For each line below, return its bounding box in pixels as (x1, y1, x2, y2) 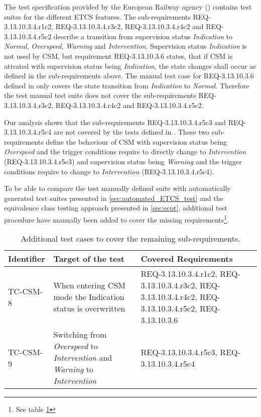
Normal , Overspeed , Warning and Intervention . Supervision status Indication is (4, 41, 247, 51)
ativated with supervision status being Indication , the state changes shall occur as (4, 60, 256, 71)
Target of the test (53, 253, 124, 265)
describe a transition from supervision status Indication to (53, 31, 233, 41)
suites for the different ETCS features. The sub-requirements (4, 11, 191, 22)
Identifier (8, 253, 45, 265)
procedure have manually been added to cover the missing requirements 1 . (4, 213, 229, 225)
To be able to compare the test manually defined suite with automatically (4, 183, 231, 193)
